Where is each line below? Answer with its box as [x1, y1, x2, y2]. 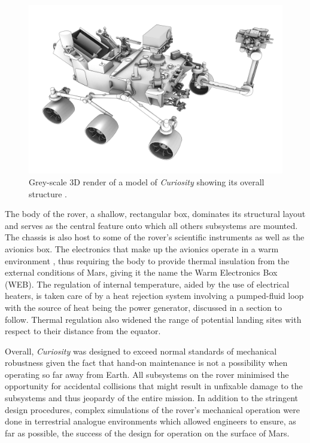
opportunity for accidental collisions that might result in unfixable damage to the [5, 380, 303, 392]
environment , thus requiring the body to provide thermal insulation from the [5, 254, 290, 267]
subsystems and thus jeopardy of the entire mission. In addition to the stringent [5, 392, 298, 404]
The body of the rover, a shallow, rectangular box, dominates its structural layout [5, 207, 306, 220]
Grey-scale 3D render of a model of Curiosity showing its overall [29, 175, 265, 188]
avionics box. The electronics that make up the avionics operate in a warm [5, 242, 279, 255]
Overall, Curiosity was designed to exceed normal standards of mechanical [5, 344, 277, 357]
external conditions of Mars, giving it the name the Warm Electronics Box [5, 266, 278, 279]
